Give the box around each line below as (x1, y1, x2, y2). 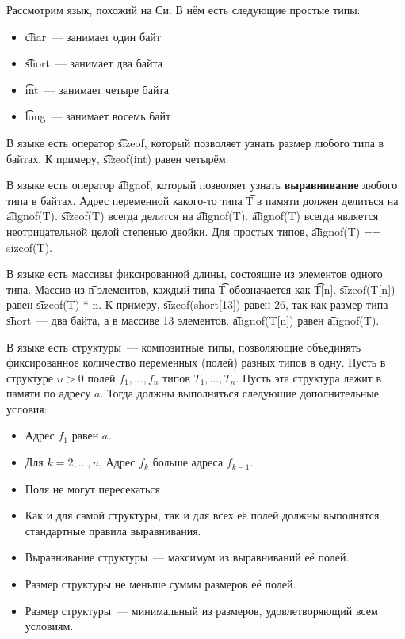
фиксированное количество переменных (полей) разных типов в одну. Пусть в (6, 354, 386, 371)
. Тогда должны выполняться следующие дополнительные (100, 385, 379, 401)
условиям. (25, 618, 74, 634)
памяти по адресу (6, 385, 91, 401)
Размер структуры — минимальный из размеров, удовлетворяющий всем (25, 602, 378, 618)
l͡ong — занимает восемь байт (25, 108, 171, 124)
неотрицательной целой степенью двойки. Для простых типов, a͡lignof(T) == (6, 223, 381, 239)
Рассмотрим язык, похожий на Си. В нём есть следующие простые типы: (6, 2, 361, 17)
